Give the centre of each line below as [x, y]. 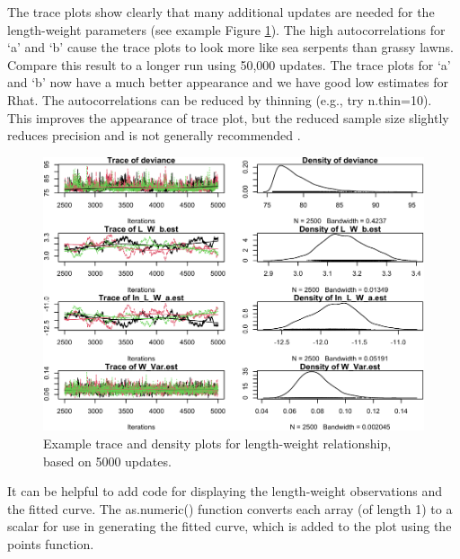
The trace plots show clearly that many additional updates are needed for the [221, 12]
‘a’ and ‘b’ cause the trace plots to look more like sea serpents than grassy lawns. [230, 47]
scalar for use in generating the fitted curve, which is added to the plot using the [230, 526]
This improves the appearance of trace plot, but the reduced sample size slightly [228, 117]
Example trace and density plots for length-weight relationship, [217, 443]
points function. [51, 543]
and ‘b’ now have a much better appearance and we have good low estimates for [228, 82]
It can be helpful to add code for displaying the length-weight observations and [225, 491]
